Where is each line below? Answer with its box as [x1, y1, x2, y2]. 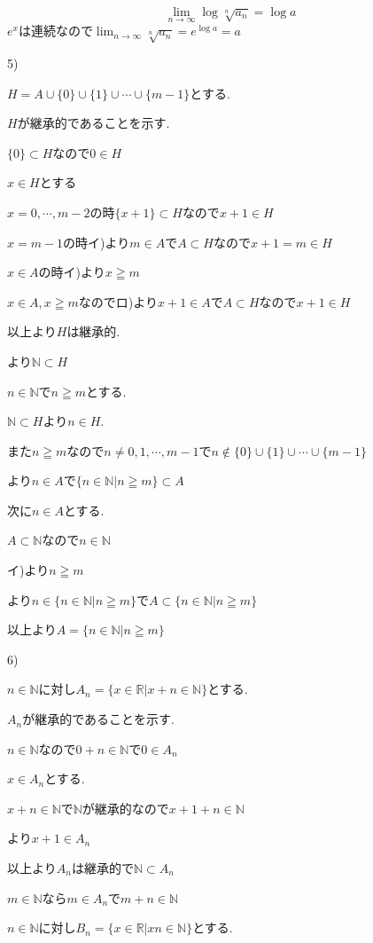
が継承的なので [82, 798, 169, 817]
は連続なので [18, 21, 93, 40]
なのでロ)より [78, 292, 158, 310]
